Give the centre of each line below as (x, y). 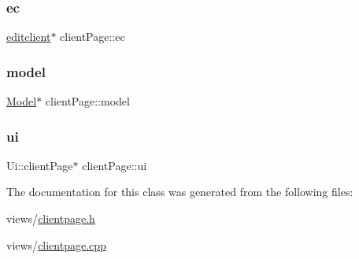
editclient (29, 37)
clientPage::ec (93, 37)
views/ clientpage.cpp (56, 244)
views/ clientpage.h (51, 218)
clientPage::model (87, 101)
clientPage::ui (115, 165)
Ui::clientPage (40, 165)
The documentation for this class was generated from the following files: (180, 192)
